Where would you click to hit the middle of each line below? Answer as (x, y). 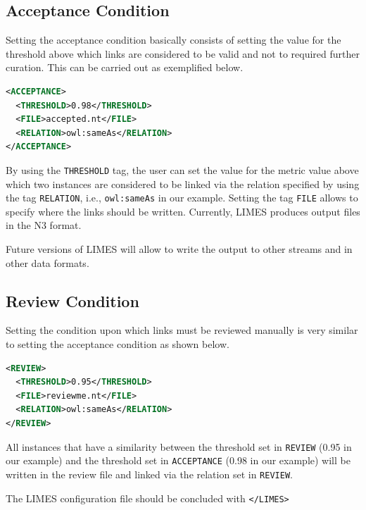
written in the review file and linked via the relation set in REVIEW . (149, 474)
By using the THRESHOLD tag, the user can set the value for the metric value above (182, 169)
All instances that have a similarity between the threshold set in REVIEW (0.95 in (179, 446)
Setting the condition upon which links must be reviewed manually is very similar (182, 330)
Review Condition (72, 300)
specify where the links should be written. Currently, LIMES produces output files (183, 211)
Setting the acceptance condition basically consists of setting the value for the (173, 40)
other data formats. (48, 262)
